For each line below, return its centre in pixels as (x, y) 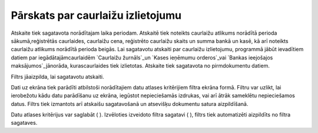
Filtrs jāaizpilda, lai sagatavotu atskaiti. (57, 77)
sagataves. (24, 123)
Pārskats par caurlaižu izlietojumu (96, 15)
